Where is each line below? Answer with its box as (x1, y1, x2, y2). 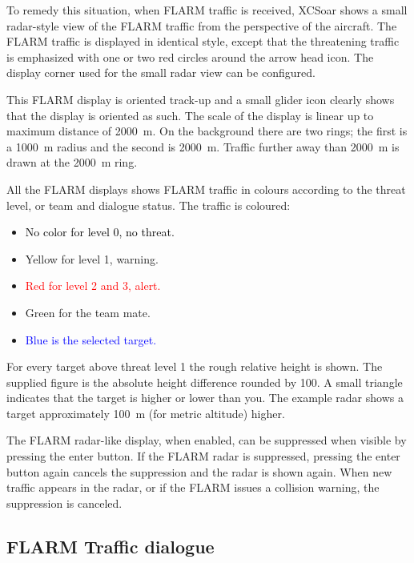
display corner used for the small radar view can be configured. (6, 64, 316, 81)
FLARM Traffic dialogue (6, 533, 215, 558)
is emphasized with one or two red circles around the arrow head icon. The (6, 48, 374, 65)
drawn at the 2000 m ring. (6, 154, 138, 171)
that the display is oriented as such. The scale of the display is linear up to (6, 107, 374, 123)
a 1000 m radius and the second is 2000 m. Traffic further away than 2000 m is (6, 138, 400, 155)
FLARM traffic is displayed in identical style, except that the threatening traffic (6, 33, 400, 50)
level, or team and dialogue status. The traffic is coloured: (6, 196, 291, 213)
